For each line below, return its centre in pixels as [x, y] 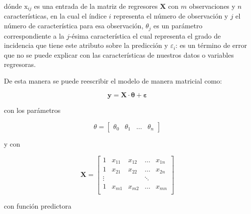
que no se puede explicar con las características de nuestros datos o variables [119, 54]
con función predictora [38, 206]
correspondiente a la [34, 35]
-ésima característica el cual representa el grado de [145, 35]
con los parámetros [32, 110]
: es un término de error [211, 45]
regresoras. [20, 64]
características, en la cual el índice [55, 16]
